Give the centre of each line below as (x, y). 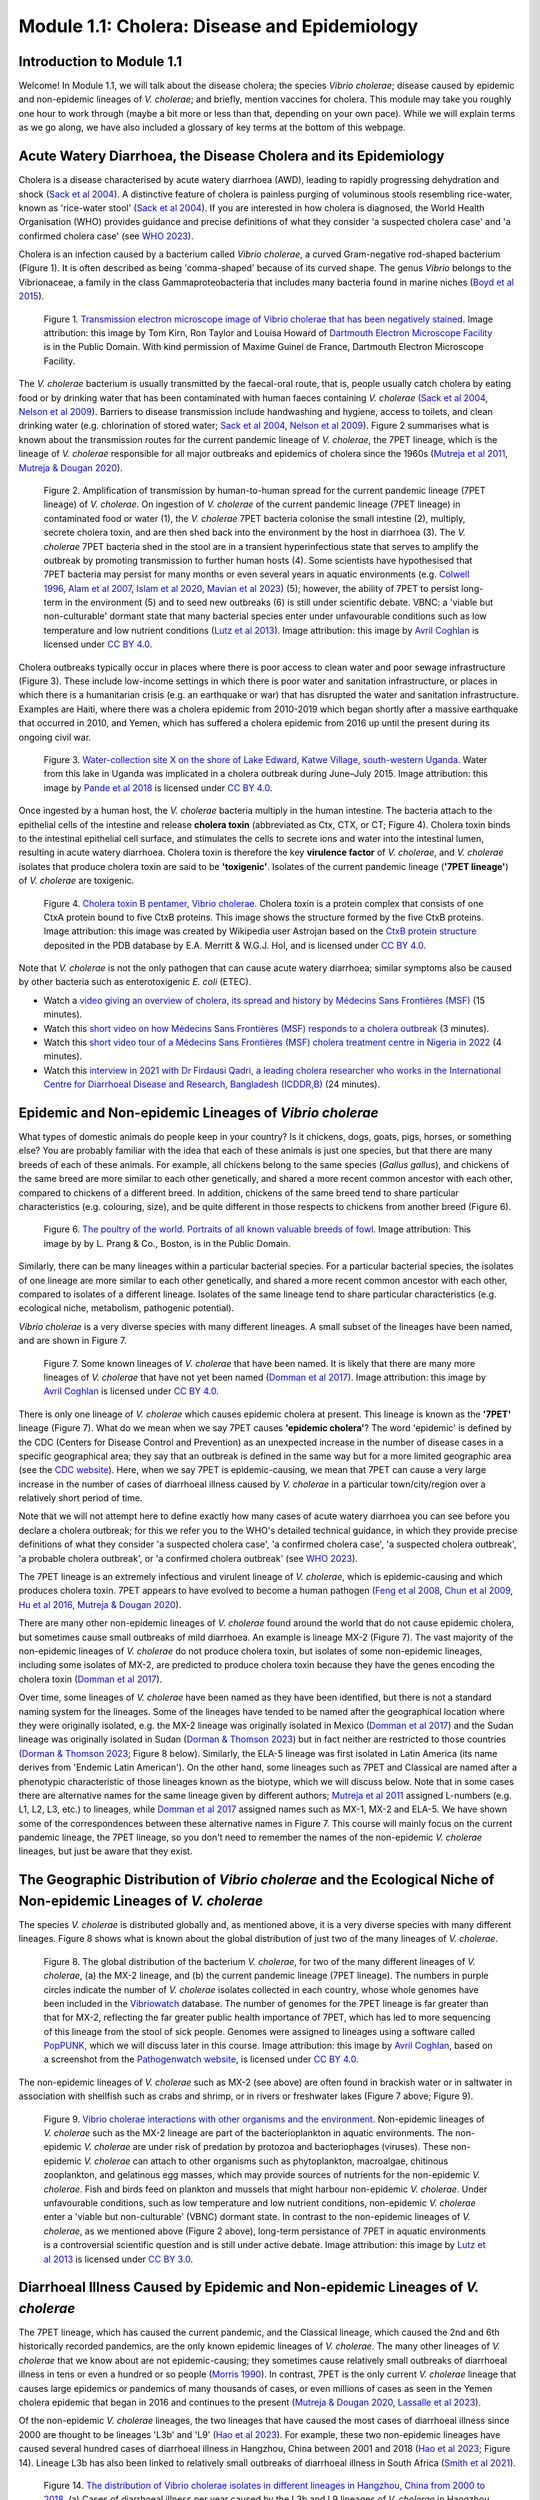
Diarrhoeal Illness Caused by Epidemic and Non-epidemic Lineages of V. (248, 2287)
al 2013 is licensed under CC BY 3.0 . (118, 2259)
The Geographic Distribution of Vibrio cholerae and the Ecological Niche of (256, 1880)
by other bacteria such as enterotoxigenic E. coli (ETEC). (135, 982)
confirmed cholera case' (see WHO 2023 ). (106, 236)
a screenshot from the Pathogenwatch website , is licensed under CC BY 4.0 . (201, 2059)
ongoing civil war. (55, 737)
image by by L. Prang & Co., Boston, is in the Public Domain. (167, 1243)
